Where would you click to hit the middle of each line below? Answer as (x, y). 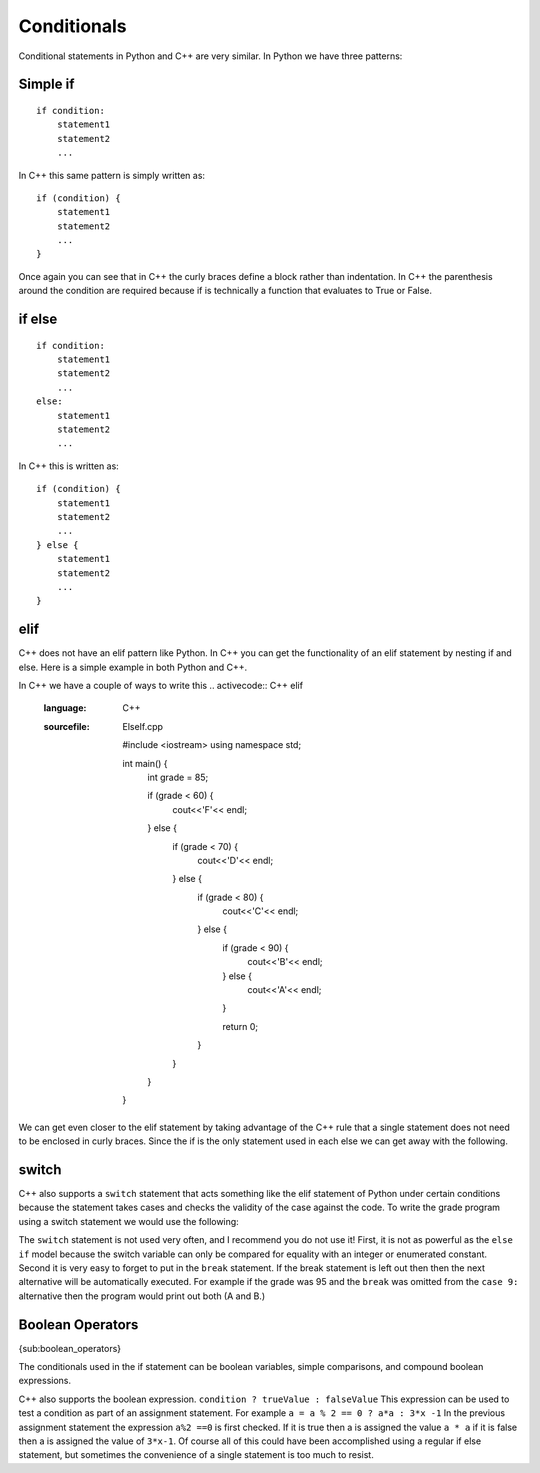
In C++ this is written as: (68, 466)
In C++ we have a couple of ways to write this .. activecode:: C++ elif (161, 685)
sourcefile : (66, 726)
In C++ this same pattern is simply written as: (111, 175)
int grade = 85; (178, 777)
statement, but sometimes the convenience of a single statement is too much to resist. (196, 1455)
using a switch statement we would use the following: (128, 1221)
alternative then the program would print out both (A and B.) (141, 1296)
